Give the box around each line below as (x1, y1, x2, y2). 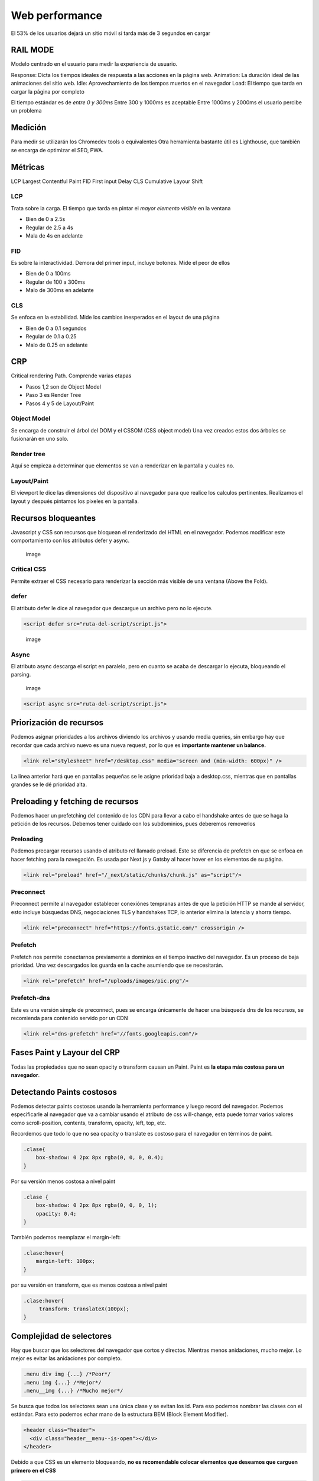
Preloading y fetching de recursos (11, 796, 139, 806)
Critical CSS (11, 565, 47, 573)
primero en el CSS (11, 1467, 56, 1474)
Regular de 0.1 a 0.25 (25, 333, 77, 340)
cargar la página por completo (11, 88, 85, 95)
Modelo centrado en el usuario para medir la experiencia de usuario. (11, 60, 178, 68)
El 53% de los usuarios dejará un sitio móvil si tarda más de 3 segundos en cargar (11, 30, 211, 37)
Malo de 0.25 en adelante (25, 341, 88, 348)
